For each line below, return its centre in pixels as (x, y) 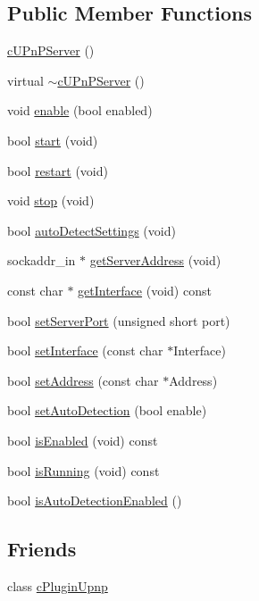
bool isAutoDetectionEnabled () (95, 501)
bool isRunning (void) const (84, 470)
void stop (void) (51, 200)
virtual (25, 80)
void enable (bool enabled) (80, 110)
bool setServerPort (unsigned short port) (119, 320)
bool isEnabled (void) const (83, 440)
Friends (42, 549)
